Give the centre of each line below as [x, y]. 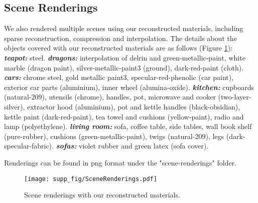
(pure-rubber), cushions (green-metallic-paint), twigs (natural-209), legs [114, 136]
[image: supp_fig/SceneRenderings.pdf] [91, 179]
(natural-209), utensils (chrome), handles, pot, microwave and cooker [110, 97]
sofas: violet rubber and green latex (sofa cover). [132, 146]
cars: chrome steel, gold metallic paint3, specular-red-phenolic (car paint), [119, 77]
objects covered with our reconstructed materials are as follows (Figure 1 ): [118, 48]
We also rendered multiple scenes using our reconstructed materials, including [124, 28]
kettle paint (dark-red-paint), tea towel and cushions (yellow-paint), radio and [124, 116]
